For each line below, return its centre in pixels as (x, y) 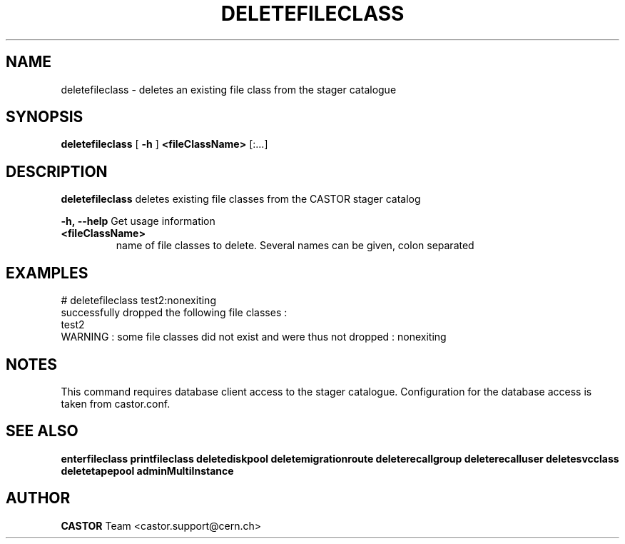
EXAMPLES (47, 273)
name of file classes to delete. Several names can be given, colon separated (295, 246)
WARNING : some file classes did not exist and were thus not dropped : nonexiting (254, 337)
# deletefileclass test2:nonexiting (138, 301)
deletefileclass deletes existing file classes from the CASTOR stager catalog (241, 199)
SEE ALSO (42, 431)
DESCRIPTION (57, 171)
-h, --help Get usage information (138, 221)
